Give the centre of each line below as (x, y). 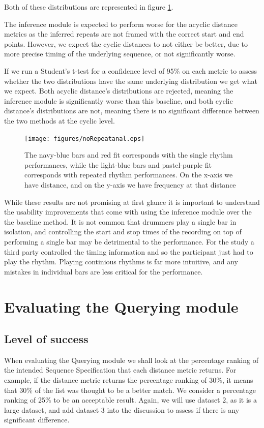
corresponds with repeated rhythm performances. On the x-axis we (129, 175)
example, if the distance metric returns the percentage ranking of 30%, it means (129, 380)
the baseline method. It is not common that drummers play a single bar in (120, 221)
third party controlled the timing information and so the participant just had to (129, 251)
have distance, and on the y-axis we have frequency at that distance (130, 184)
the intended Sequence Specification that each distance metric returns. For (120, 370)
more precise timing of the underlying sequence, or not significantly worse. (120, 54)
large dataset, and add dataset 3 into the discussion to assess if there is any (122, 409)
